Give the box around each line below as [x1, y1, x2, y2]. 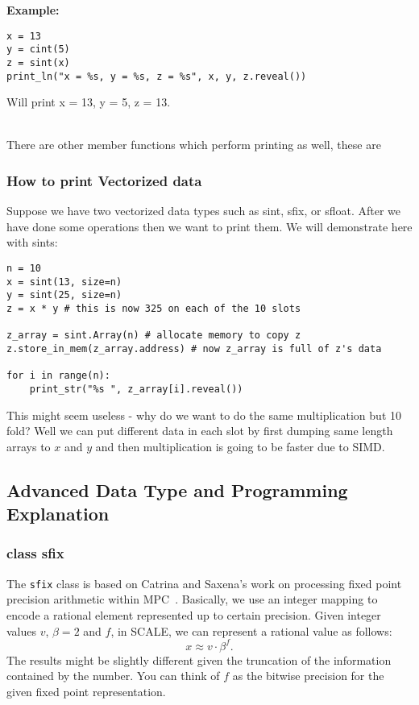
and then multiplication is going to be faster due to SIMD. [95, 438, 385, 454]
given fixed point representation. [6, 682, 166, 699]
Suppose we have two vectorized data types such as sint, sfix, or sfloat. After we [6, 202, 401, 219]
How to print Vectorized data [6, 170, 202, 190]
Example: [6, 2, 60, 18]
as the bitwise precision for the [232, 667, 384, 684]
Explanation [6, 501, 110, 526]
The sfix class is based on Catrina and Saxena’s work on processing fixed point [6, 574, 402, 591]
